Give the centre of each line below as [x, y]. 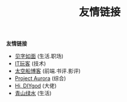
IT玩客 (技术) [30, 63]
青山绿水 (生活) [33, 93]
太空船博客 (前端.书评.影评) [48, 71]
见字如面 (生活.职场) [39, 56]
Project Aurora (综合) [40, 78]
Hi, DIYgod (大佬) [36, 86]
